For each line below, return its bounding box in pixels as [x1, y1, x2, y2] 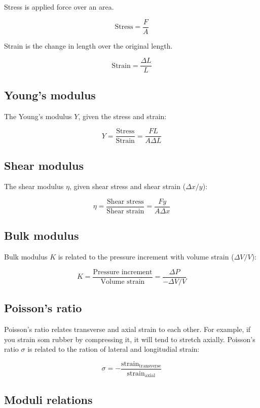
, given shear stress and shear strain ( [69, 181, 186, 192]
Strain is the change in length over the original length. [4, 40, 173, 51]
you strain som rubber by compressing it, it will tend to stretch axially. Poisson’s [4, 333, 255, 344]
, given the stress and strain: [78, 110, 167, 121]
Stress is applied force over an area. [4, 2, 114, 12]
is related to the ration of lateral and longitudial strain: [27, 344, 200, 354]
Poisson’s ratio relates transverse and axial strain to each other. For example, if [4, 324, 251, 335]
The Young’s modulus [4, 110, 72, 121]
